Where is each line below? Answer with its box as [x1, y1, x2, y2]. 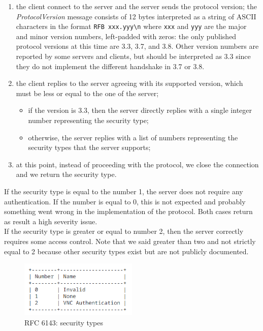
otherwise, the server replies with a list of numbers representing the [28, 132, 238, 142]
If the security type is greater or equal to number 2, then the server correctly [4, 226, 244, 236]
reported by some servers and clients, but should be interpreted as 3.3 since [16, 51, 251, 62]
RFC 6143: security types [24, 317, 103, 327]
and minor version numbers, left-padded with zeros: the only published [16, 31, 237, 41]
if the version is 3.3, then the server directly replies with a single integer [28, 105, 252, 115]
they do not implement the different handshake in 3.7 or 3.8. [16, 61, 205, 71]
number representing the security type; [28, 115, 149, 125]
